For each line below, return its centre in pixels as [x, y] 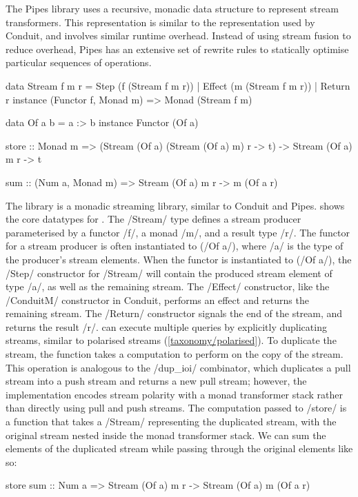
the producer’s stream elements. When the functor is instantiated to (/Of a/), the [179, 259]
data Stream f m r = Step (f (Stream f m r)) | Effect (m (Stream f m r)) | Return [178, 85]
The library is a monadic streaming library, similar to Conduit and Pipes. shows [175, 205]
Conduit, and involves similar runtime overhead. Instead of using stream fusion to [178, 35]
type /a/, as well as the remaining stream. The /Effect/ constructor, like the [168, 286]
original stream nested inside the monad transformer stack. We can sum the [166, 435]
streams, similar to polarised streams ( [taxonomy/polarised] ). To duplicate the [171, 340]
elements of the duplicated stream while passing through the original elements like [179, 448]
